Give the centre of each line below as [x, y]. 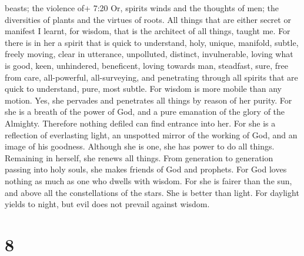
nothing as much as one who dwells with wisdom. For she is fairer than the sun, [148, 180]
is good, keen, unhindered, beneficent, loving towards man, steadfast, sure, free [147, 65]
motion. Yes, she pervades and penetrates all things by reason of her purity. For [148, 100]
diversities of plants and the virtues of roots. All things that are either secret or [148, 19]
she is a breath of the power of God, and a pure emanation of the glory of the [145, 112]
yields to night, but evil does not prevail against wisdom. [107, 204]
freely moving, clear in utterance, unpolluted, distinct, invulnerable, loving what [149, 54]
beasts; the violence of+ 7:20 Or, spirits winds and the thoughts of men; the [142, 8]
